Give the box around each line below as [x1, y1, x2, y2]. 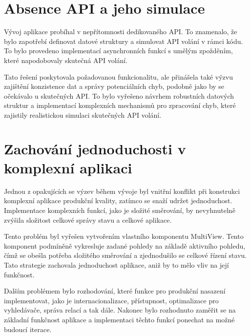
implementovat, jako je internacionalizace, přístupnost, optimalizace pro [4, 295, 219, 305]
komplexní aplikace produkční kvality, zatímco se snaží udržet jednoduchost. [4, 195, 232, 206]
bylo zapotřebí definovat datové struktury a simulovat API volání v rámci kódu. [4, 36, 243, 46]
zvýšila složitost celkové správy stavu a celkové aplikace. [4, 214, 172, 225]
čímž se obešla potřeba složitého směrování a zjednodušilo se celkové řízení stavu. [4, 250, 247, 260]
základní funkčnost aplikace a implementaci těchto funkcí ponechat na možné [4, 314, 235, 324]
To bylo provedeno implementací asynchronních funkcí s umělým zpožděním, [4, 45, 233, 56]
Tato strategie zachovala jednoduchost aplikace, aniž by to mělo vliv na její [4, 259, 229, 270]
